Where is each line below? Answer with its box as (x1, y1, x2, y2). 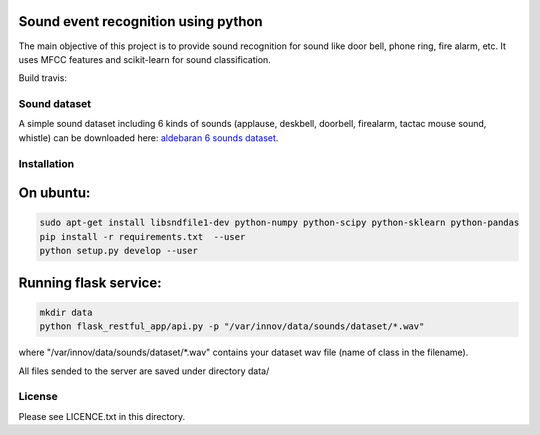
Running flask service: (18, 274, 162, 291)
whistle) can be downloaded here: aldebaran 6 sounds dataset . (18, 131, 279, 144)
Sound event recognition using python (18, 13, 264, 30)
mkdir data (39, 306, 93, 318)
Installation (18, 156, 75, 170)
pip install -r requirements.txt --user (39, 231, 246, 242)
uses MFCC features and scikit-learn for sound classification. (18, 53, 272, 65)
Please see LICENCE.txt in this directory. (18, 410, 186, 422)
